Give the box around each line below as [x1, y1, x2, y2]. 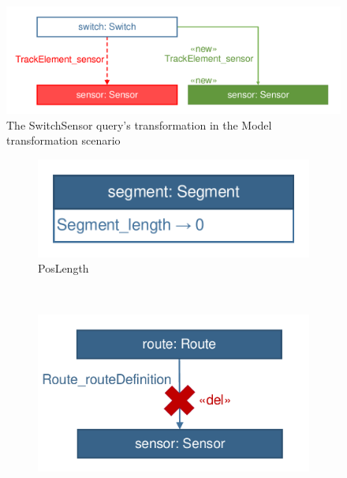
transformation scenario [6, 132, 121, 149]
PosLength [38, 260, 89, 277]
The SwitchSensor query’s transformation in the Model [6, 116, 272, 133]
